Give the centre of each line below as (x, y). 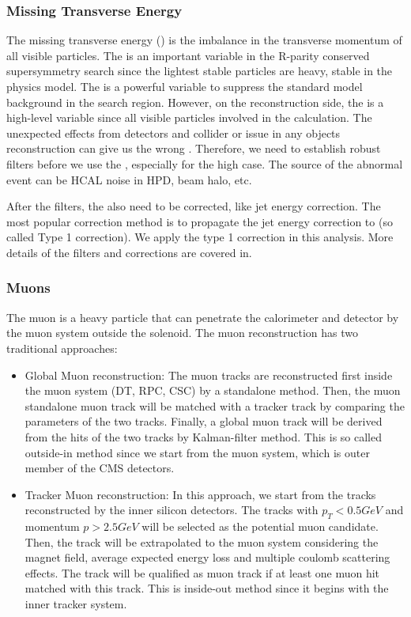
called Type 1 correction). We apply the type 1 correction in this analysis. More (200, 237)
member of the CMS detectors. (100, 468)
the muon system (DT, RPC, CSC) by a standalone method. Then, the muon (213, 390)
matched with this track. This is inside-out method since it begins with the (207, 588)
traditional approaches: (62, 348)
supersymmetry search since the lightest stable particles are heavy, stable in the (200, 71)
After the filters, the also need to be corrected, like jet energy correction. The (194, 206)
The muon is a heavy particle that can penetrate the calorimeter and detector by (203, 317)
